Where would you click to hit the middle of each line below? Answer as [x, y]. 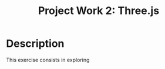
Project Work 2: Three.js [99, 11]
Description [35, 44]
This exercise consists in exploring [48, 60]
